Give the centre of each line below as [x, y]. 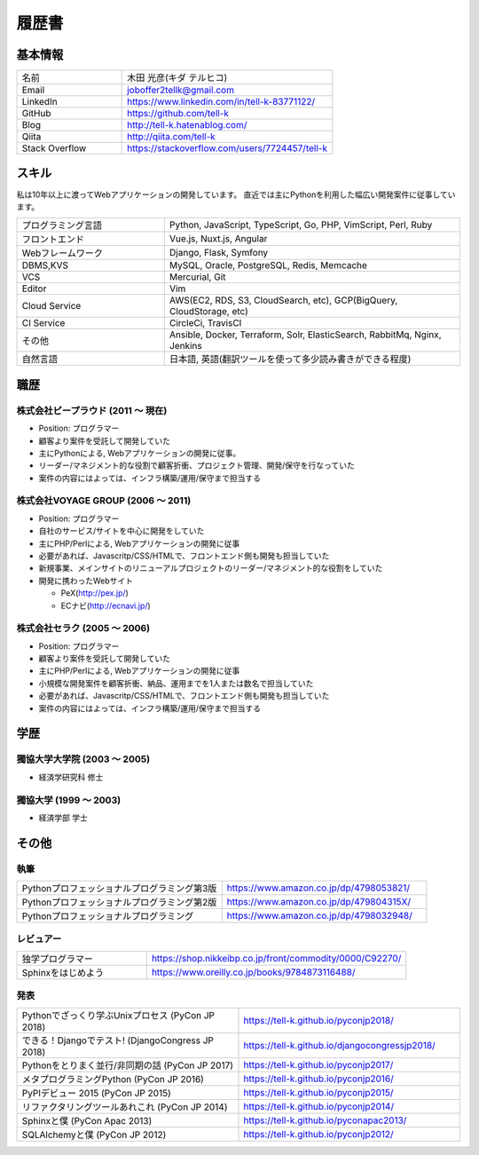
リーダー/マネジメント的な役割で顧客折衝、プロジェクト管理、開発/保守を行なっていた [196, 465]
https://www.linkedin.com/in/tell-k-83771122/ [221, 102]
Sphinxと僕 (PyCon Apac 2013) [87, 1120]
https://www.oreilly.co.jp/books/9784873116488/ [253, 972]
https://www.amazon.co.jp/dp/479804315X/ [319, 902]
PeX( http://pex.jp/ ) [94, 593]
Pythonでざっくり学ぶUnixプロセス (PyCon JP [118, 1015]
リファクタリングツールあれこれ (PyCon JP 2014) [125, 1107]
